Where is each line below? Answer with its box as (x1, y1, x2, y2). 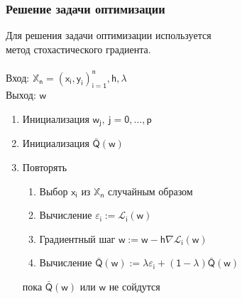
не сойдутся (109, 278, 160, 293)
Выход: (6, 87, 36, 102)
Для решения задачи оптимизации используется (6, 28, 211, 43)
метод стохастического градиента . (6, 41, 151, 56)
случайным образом (107, 183, 193, 198)
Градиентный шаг (39, 231, 116, 246)
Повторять (22, 159, 67, 174)
